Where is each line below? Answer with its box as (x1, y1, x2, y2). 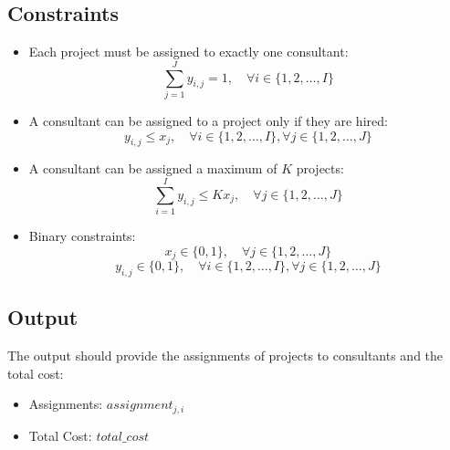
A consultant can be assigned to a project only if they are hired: (28, 110, 388, 130)
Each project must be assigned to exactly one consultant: (28, 42, 349, 61)
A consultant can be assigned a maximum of (28, 159, 277, 178)
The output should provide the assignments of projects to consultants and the (7, 346, 444, 365)
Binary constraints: (28, 226, 136, 246)
